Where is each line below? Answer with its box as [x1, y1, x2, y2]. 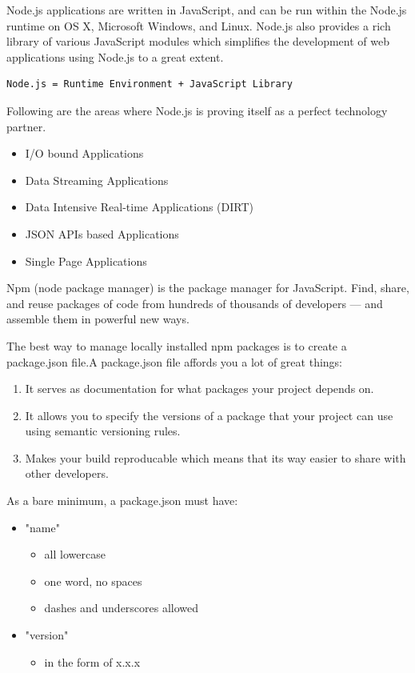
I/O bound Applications [25, 145, 144, 162]
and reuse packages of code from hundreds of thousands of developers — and [6, 294, 383, 311]
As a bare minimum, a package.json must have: [6, 492, 238, 509]
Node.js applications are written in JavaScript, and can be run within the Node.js [6, 2, 407, 18]
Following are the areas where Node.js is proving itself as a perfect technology [6, 102, 388, 118]
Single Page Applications [25, 252, 147, 269]
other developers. [25, 465, 109, 482]
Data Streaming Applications [25, 171, 169, 188]
